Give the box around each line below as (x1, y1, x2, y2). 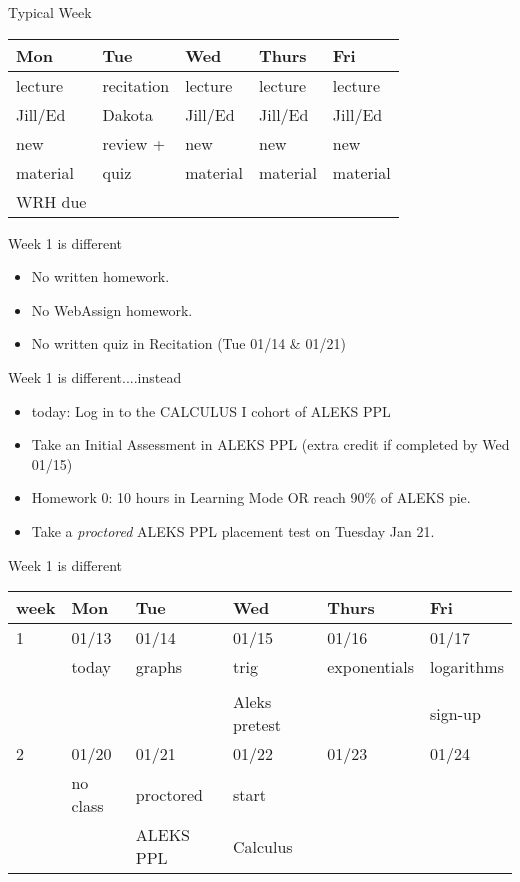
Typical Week (8, 2, 92, 22)
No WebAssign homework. (31, 299, 193, 320)
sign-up (430, 701, 481, 725)
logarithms (430, 655, 504, 679)
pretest (232, 713, 282, 737)
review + (102, 131, 166, 155)
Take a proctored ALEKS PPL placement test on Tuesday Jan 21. (31, 520, 435, 541)
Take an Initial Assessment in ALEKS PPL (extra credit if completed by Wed (31, 434, 510, 455)
